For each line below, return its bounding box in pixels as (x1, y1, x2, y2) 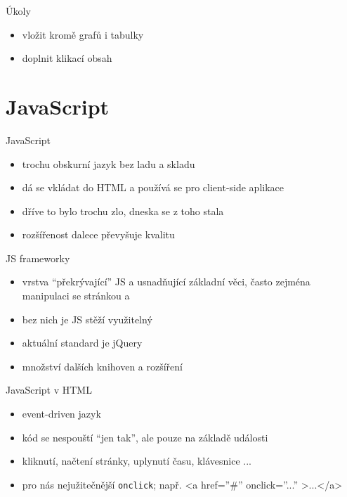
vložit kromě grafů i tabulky (22, 27, 144, 41)
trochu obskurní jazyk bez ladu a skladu (22, 156, 195, 171)
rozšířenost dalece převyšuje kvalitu (22, 227, 175, 242)
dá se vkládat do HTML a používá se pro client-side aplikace (22, 180, 284, 195)
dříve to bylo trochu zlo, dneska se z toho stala (22, 203, 224, 218)
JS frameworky (6, 250, 70, 265)
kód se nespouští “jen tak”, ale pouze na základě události (22, 430, 268, 444)
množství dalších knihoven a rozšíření (22, 359, 183, 373)
